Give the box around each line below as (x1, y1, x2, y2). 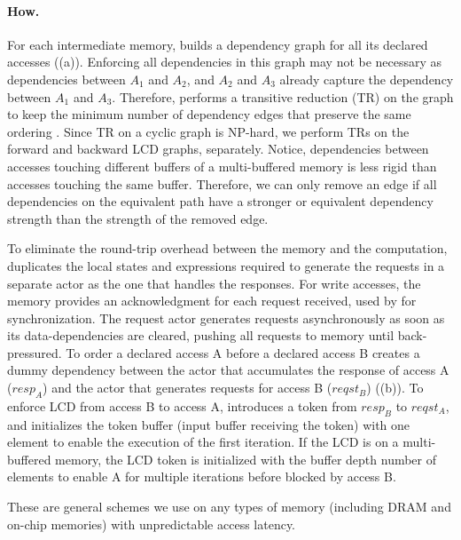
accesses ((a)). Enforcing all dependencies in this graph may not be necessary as (7, 52, 442, 71)
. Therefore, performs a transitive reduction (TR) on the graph (112, 87, 454, 106)
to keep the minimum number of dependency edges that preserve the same (7, 105, 411, 123)
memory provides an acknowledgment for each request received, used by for (7, 291, 417, 310)
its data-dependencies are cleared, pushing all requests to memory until (7, 326, 395, 345)
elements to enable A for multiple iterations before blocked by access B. (7, 467, 396, 486)
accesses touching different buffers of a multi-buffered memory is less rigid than (7, 156, 437, 175)
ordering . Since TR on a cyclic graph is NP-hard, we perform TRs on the (7, 122, 410, 140)
